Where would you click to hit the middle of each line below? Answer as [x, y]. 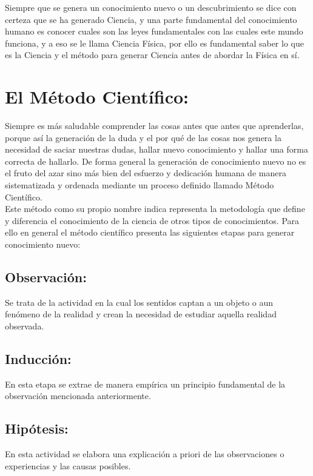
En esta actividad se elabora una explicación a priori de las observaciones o [145, 454]
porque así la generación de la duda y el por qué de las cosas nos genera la [143, 137]
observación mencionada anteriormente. [78, 396]
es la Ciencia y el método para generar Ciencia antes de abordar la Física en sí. [152, 55]
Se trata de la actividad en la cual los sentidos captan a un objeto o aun [139, 302]
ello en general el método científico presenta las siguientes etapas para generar [150, 232]
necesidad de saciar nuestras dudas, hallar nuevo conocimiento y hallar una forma [156, 149]
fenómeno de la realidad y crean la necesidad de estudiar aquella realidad [141, 314]
